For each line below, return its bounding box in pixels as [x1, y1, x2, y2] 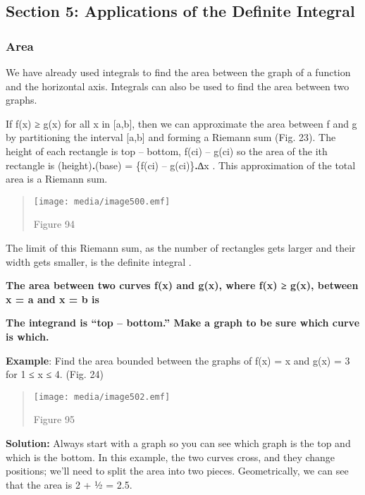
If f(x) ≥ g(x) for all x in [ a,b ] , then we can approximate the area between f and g [6, 116, 357, 130]
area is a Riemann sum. [6, 171, 108, 186]
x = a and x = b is [6, 291, 99, 306]
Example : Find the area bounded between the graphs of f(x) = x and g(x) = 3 [6, 353, 350, 367]
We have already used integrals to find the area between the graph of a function [6, 65, 351, 79]
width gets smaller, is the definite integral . [6, 254, 192, 269]
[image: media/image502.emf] [33, 391, 171, 402]
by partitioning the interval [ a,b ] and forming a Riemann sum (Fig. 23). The [6, 130, 336, 145]
